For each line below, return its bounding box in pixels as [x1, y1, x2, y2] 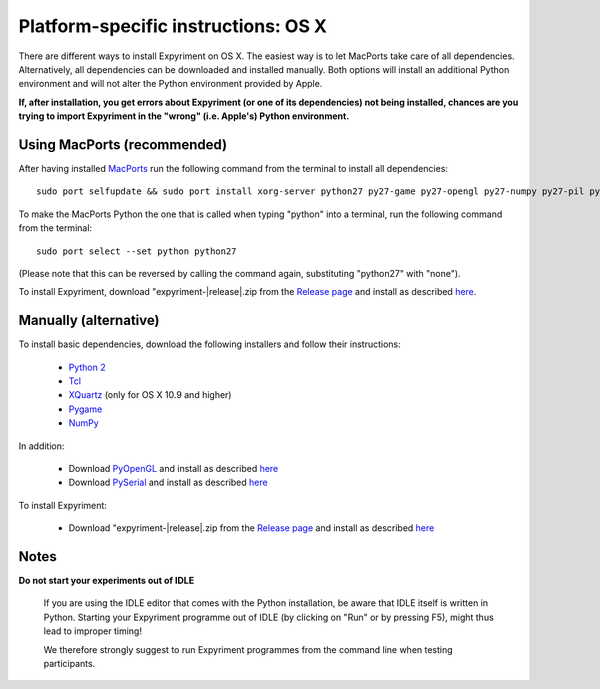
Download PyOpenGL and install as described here [68, 463, 279, 474]
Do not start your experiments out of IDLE [18, 575, 195, 587]
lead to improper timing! [43, 625, 142, 637]
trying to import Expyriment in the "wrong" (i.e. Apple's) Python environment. [18, 110, 350, 122]
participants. [43, 658, 96, 670]
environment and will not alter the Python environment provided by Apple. [18, 78, 323, 90]
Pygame [68, 403, 103, 415]
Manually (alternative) [18, 312, 160, 329]
